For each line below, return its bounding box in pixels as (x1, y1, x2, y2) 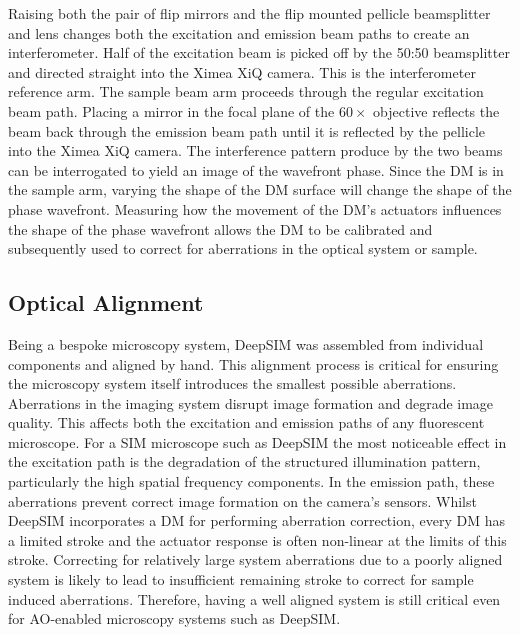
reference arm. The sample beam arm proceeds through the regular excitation (8, 81, 484, 102)
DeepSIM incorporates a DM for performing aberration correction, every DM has (8, 510, 505, 531)
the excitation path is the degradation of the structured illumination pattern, (8, 451, 481, 472)
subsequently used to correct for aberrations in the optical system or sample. (8, 238, 478, 259)
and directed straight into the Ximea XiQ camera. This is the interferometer (8, 61, 476, 82)
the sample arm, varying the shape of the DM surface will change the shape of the (8, 179, 512, 200)
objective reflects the (373, 100, 500, 121)
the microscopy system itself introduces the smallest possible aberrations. (8, 373, 457, 394)
